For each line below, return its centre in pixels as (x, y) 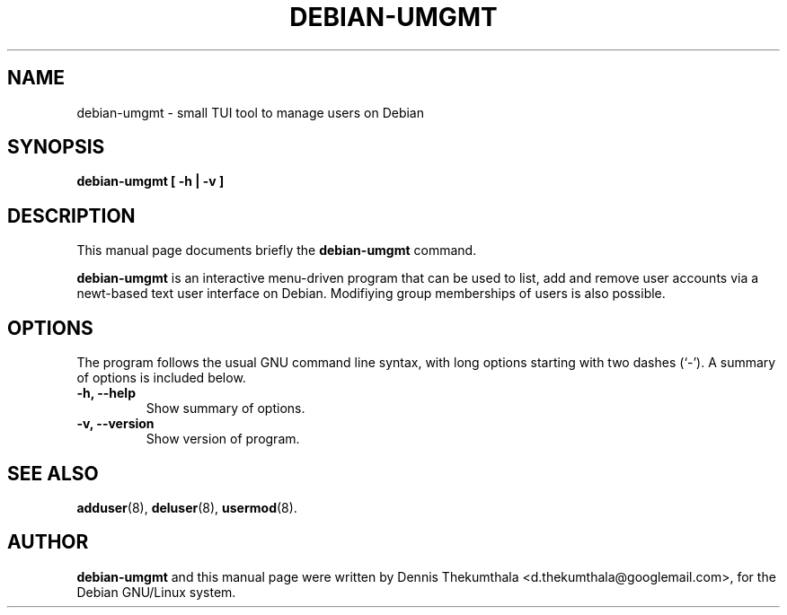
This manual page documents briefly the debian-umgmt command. (277, 250)
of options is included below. (161, 378)
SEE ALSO (53, 473)
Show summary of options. (225, 409)
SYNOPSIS (56, 147)
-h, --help (106, 393)
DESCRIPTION (71, 215)
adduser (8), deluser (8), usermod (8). (187, 507)
